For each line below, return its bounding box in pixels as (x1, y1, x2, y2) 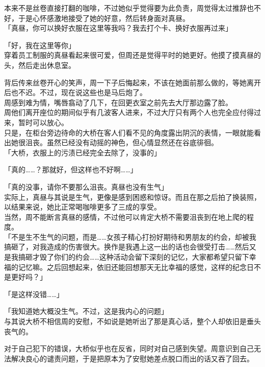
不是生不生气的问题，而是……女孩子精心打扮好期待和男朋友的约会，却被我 (11, 231, 256, 242)
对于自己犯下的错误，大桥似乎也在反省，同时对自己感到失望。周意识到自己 (4, 343, 254, 354)
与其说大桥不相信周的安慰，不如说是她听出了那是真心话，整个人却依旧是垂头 (4, 316, 261, 327)
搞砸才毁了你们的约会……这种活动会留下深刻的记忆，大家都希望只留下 (18, 251, 249, 262)
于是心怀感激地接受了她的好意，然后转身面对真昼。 (18, 12, 190, 23)
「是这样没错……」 (4, 288, 64, 299)
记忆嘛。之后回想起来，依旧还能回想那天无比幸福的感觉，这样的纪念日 (18, 261, 254, 272)
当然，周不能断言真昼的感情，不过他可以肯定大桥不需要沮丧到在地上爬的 (4, 211, 247, 222)
